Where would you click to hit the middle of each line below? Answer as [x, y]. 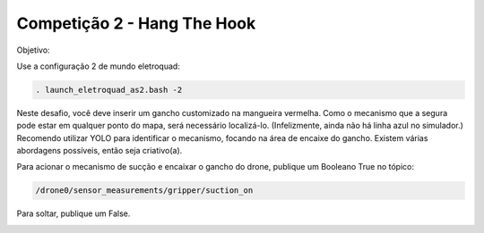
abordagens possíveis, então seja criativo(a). [99, 151]
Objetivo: [33, 50]
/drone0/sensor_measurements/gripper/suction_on [144, 191]
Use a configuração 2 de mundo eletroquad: [99, 66]
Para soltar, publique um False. [73, 213]
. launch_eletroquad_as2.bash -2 [109, 90]
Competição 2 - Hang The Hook [136, 23]
